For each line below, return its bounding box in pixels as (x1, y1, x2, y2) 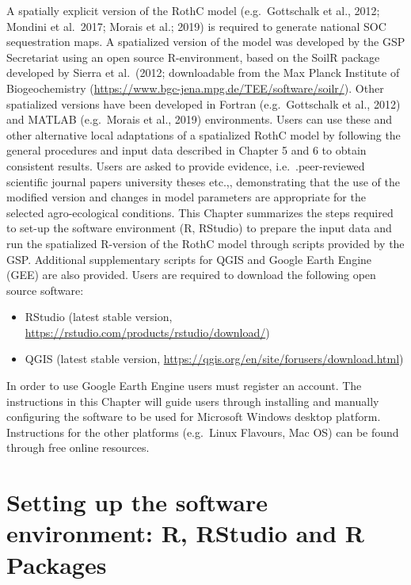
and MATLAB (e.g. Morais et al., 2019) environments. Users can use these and (6, 111, 393, 128)
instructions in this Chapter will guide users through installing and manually (6, 392, 379, 409)
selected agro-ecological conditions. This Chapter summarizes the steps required (6, 204, 394, 220)
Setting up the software (6, 486, 268, 518)
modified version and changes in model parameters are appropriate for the (6, 189, 366, 205)
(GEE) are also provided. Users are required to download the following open (6, 266, 376, 283)
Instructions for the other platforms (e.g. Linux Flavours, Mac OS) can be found (6, 423, 399, 440)
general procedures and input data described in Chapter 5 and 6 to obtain (6, 142, 367, 159)
